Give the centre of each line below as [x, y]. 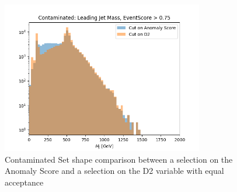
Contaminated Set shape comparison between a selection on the [119, 159]
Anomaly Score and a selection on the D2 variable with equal [114, 171]
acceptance [24, 182]
